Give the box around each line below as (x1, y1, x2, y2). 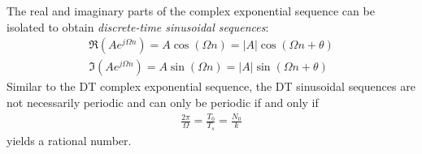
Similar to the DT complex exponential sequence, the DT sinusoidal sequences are (7, 78, 415, 95)
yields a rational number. (7, 131, 132, 148)
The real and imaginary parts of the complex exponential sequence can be (7, 2, 375, 19)
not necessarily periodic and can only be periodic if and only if (7, 94, 319, 111)
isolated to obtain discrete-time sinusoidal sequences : (7, 18, 269, 35)
